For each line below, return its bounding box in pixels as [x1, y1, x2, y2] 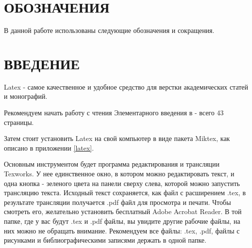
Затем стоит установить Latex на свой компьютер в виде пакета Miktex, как [4, 133, 230, 143]
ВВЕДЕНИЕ [4, 53, 80, 73]
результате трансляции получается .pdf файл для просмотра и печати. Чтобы [4, 197, 231, 207]
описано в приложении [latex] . [4, 142, 94, 153]
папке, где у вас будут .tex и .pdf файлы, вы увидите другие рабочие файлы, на [4, 216, 240, 226]
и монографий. [4, 91, 48, 101]
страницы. [4, 117, 34, 127]
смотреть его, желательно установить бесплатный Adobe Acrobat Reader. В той [4, 206, 242, 217]
